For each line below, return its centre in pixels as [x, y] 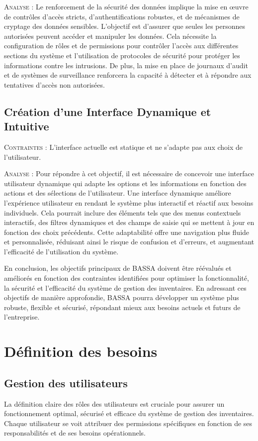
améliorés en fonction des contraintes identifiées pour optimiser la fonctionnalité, [127, 278]
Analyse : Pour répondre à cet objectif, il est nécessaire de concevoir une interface [129, 173]
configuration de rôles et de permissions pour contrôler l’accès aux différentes [121, 46]
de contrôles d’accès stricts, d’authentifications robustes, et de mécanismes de [122, 16]
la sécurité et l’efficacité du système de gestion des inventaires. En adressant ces [125, 287]
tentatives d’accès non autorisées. [54, 84]
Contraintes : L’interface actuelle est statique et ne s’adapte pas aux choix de [123, 147]
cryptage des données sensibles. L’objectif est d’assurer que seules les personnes [125, 26]
